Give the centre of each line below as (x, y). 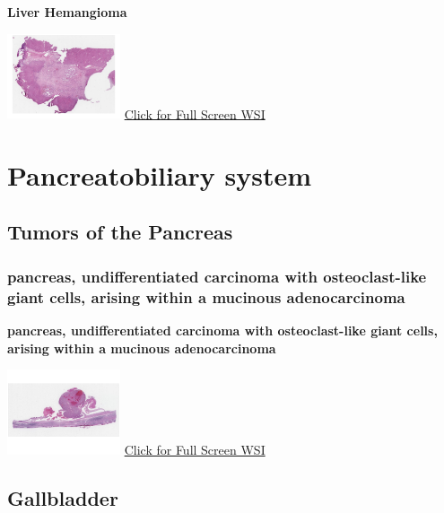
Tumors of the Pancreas (120, 232)
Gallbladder (63, 497)
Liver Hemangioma (67, 12)
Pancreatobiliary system (160, 174)
